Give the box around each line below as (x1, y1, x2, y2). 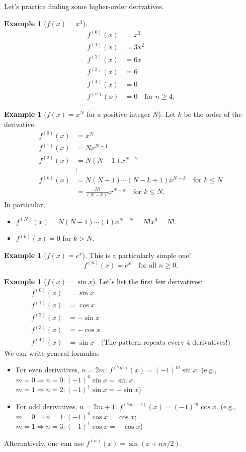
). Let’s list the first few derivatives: (92, 276, 203, 286)
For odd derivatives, (16, 401, 77, 412)
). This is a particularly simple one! (82, 249, 191, 260)
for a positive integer (86, 109, 150, 119)
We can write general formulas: (4, 347, 100, 358)
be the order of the (184, 109, 242, 119)
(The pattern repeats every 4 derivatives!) (101, 339, 230, 346)
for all (138, 262, 157, 269)
